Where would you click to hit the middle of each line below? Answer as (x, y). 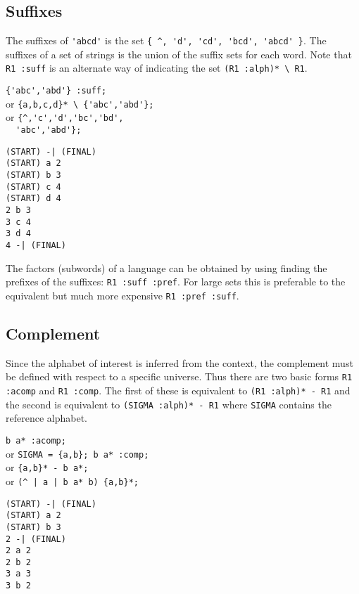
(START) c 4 (33, 187)
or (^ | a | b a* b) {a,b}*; (72, 480)
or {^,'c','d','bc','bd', (65, 117)
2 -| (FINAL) (36, 539)
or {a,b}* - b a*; (47, 467)
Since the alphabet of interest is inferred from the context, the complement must (179, 362)
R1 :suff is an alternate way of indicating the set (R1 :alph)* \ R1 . (157, 68)
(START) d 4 (33, 199)
